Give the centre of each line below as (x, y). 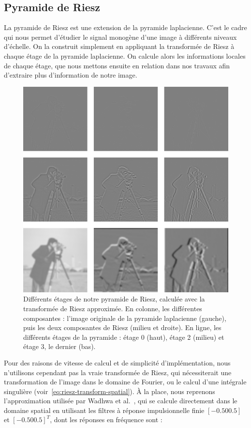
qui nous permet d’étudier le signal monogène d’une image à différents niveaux (120, 37)
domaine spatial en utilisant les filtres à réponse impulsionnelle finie (104, 410)
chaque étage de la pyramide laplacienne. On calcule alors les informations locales (125, 55)
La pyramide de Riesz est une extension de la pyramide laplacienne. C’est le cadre (125, 27)
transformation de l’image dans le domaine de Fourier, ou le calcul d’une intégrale (125, 382)
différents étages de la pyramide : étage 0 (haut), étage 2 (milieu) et (124, 337)
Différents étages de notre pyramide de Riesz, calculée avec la (114, 299)
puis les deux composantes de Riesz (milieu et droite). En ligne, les (122, 327)
